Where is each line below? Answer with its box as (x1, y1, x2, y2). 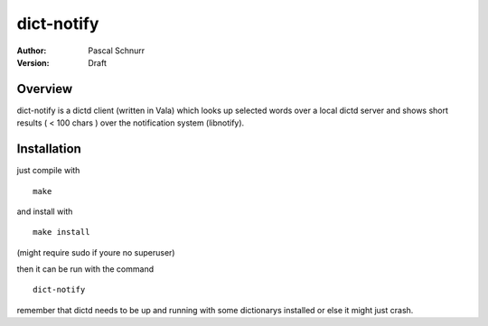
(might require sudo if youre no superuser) (16, 247, 175, 257)
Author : (16, 45, 47, 56)
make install (33, 227, 90, 238)
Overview (16, 81, 73, 97)
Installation (16, 141, 81, 157)
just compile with (16, 165, 80, 176)
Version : (16, 57, 50, 68)
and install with (16, 206, 73, 217)
